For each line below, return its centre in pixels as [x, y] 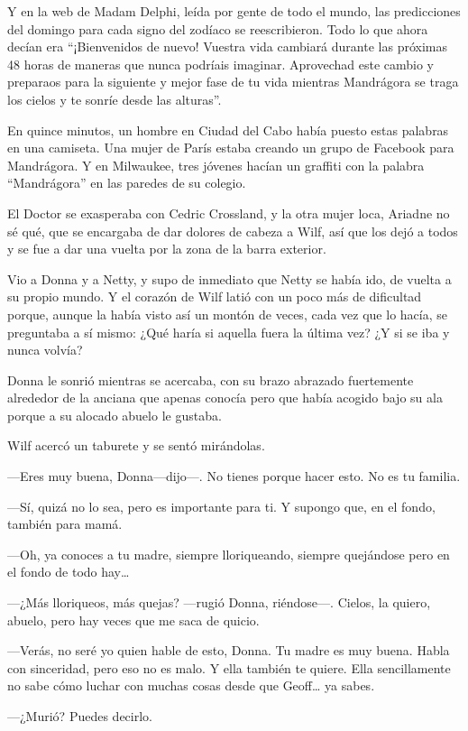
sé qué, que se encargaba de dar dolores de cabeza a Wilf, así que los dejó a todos [233, 231]
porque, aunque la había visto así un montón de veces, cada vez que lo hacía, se [227, 314]
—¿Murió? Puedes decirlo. [80, 716]
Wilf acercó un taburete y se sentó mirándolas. [136, 445]
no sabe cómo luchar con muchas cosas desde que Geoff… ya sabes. [191, 685]
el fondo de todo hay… [69, 572]
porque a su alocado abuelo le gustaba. [115, 415]
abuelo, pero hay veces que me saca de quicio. [133, 620]
